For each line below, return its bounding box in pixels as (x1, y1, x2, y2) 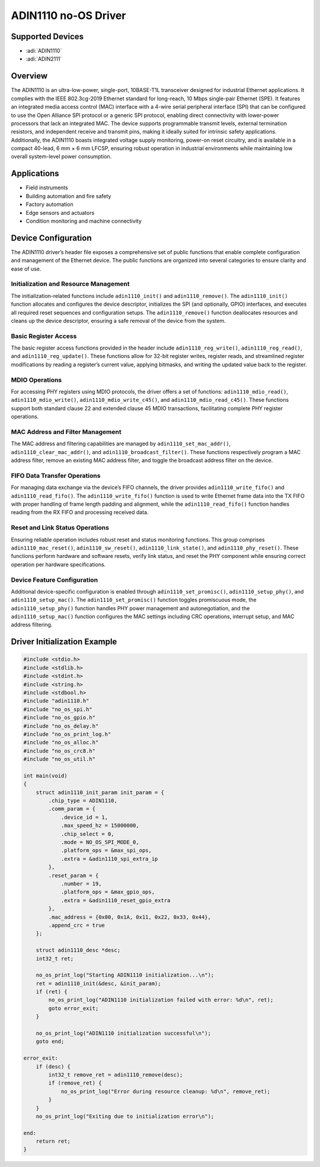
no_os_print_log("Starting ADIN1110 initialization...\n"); (36, 972, 215, 979)
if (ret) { (36, 988, 68, 995)
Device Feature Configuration (11, 576, 98, 584)
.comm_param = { (48, 806, 96, 813)
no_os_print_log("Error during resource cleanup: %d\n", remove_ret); (60, 1088, 271, 1095)
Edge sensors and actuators (25, 209, 95, 216)
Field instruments (25, 184, 68, 191)
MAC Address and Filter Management (11, 427, 121, 436)
